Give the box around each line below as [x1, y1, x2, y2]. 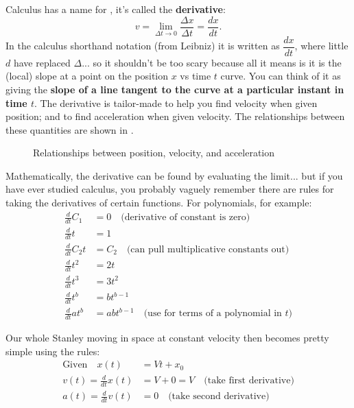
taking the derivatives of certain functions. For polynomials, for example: [5, 195, 312, 210]
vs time [180, 69, 211, 83]
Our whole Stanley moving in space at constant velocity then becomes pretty [5, 331, 329, 345]
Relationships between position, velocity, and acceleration [33, 145, 275, 160]
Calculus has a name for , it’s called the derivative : [5, 2, 226, 16]
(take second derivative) [168, 392, 270, 402]
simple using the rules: [5, 344, 100, 358]
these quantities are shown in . [5, 122, 134, 136]
